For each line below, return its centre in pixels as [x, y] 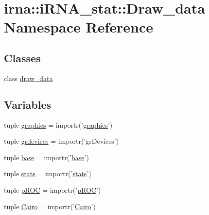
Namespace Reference [78, 27]
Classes [22, 58]
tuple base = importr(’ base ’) [46, 157]
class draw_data [28, 78]
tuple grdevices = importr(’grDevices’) [61, 141]
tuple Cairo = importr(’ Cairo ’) [50, 206]
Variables [28, 104]
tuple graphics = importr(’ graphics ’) [58, 124]
